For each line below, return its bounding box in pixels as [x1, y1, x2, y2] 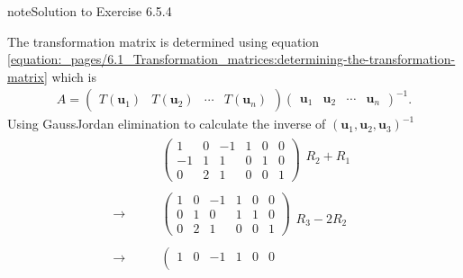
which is [51, 67, 96, 85]
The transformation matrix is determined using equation [7, 31, 320, 50]
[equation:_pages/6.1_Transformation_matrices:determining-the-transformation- [7, 49, 456, 68]
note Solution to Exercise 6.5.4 [7, 2, 172, 20]
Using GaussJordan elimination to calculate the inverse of [7, 114, 326, 133]
